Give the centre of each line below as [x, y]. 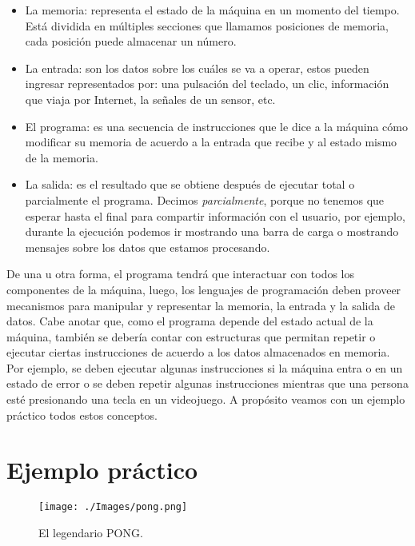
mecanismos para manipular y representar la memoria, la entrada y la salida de [201, 305]
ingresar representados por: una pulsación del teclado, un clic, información [207, 84]
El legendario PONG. [91, 533]
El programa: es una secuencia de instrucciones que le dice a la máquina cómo [216, 126]
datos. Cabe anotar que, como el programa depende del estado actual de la [190, 321]
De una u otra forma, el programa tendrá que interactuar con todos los [181, 274]
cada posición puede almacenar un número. [131, 41]
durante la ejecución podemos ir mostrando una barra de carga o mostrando [212, 231]
